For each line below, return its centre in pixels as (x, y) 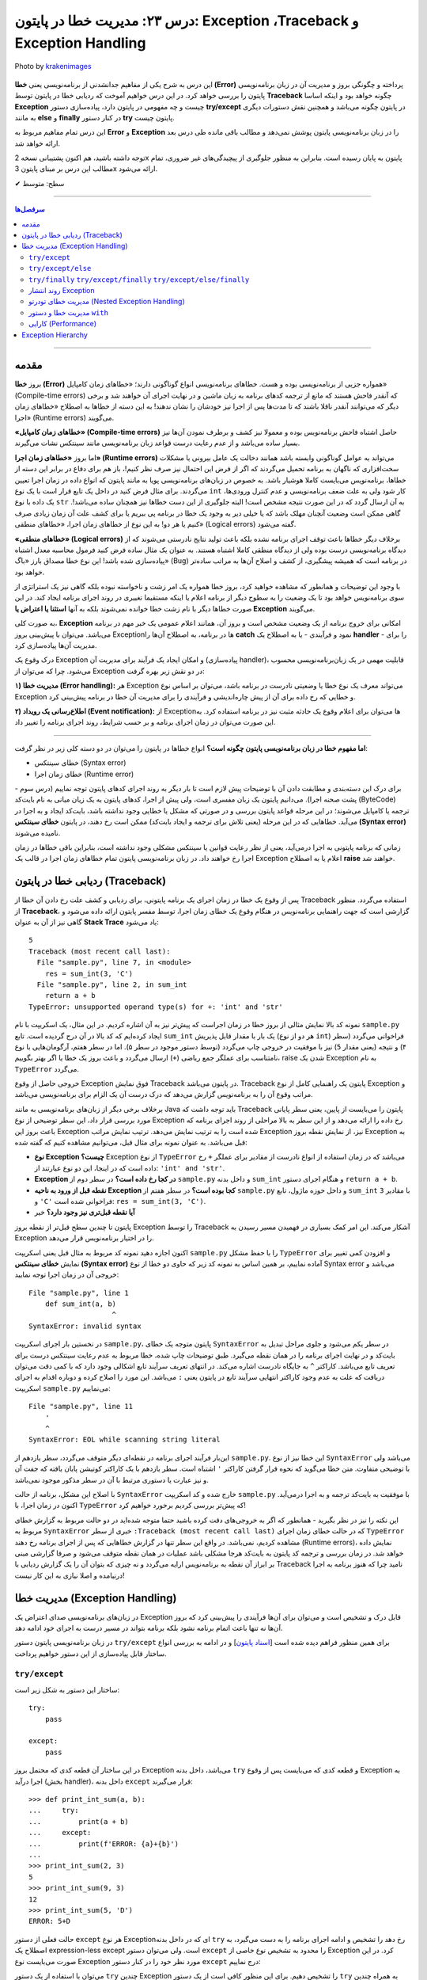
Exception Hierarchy (55, 335)
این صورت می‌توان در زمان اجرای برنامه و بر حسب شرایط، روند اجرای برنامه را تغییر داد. (145, 722)
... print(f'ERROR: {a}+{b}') (104, 1844)
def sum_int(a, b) (81, 1304)
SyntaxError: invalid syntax (85, 1326)
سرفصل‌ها (30, 209)
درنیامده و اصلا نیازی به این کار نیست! (70, 1575)
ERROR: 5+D (50, 1921)
